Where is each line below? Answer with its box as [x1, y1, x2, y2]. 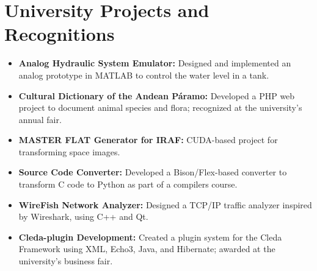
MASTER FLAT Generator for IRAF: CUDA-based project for [18, 133, 278, 146]
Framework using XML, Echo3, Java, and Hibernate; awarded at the [18, 242, 275, 255]
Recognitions [4, 21, 115, 46]
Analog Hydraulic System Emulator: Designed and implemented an [18, 57, 291, 69]
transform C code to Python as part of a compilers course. [18, 178, 238, 191]
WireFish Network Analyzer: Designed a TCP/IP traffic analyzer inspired [18, 198, 312, 211]
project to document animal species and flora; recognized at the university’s [18, 101, 302, 114]
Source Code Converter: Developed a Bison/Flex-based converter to [18, 166, 287, 178]
